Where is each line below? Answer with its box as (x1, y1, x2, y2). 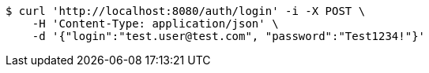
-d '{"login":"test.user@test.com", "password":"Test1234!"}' (32, 30, 426, 42)
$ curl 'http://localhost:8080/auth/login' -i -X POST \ (6, 5, 366, 17)
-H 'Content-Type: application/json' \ (32, 17, 279, 30)
